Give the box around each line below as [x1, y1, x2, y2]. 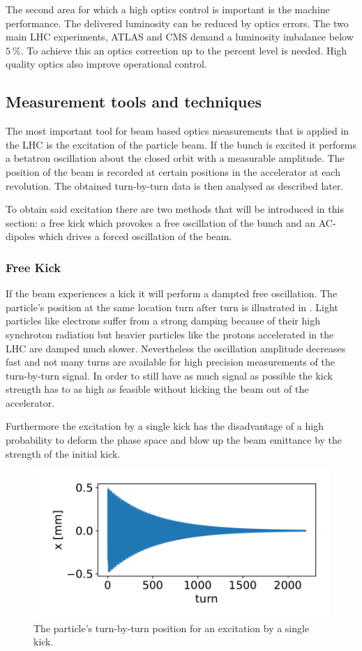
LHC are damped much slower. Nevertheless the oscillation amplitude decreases [6, 341, 346, 355]
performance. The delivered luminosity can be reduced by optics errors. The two [6, 15, 349, 30]
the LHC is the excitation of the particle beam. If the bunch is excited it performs [6, 137, 356, 151]
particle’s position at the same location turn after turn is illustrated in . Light [6, 299, 338, 314]
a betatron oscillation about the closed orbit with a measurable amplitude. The [6, 151, 345, 165]
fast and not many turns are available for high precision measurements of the [6, 354, 335, 369]
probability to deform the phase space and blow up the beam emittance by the [6, 433, 342, 447]
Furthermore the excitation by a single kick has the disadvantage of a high [6, 419, 324, 433]
